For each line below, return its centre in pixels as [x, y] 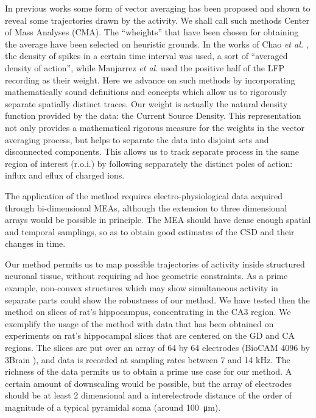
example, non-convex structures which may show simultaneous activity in [142, 288]
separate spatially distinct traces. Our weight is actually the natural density [146, 103]
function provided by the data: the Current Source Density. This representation [153, 115]
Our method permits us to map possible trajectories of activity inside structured [155, 264]
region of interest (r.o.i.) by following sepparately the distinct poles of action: [149, 163]
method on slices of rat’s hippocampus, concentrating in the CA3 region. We [148, 312]
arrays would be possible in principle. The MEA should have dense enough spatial [158, 220]
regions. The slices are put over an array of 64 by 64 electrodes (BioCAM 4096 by [157, 348]
